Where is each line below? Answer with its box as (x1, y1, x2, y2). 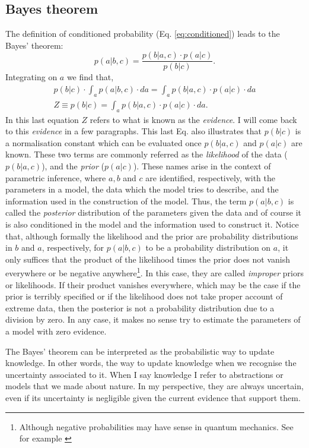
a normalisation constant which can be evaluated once (5, 136, 202, 149)
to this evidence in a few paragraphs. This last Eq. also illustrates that (5, 125, 262, 137)
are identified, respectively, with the (145, 171, 275, 184)
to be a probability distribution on (145, 241, 271, 254)
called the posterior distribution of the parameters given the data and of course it (5, 206, 301, 219)
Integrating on (5, 71, 58, 83)
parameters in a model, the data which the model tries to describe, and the (5, 183, 279, 195)
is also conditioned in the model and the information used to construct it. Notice (5, 218, 299, 231)
